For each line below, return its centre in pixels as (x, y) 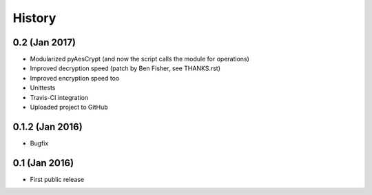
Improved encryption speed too (75, 78)
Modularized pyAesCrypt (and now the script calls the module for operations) (139, 59)
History (34, 18)
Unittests (43, 88)
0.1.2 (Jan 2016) (48, 126)
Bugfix (39, 143)
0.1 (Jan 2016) (43, 163)
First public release (57, 179)
